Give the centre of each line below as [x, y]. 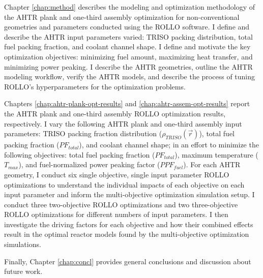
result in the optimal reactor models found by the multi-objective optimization [127, 234]
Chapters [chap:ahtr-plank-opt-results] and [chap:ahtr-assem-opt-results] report [127, 103]
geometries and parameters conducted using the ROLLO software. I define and [127, 27]
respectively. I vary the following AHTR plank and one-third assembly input [123, 123]
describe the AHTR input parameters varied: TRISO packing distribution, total [128, 36]
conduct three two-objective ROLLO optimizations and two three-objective [121, 204]
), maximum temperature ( [216, 154]
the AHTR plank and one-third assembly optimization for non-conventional [122, 17]
